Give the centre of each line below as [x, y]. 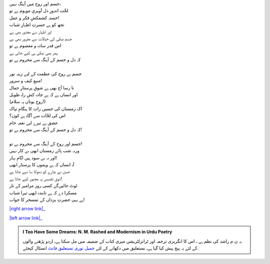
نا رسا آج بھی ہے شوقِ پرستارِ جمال [42, 87]
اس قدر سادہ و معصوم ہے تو [35, 45]
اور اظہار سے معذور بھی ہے [30, 31]
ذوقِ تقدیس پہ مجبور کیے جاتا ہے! [35, 178]
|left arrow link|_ [26, 218]
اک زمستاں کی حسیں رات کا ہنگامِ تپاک [46, 108]
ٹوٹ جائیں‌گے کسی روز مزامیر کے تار [43, 185]
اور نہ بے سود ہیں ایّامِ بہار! [33, 157]
